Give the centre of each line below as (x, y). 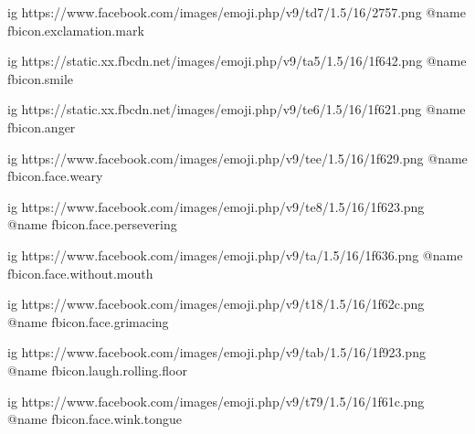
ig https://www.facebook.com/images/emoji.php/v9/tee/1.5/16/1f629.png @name (237, 158)
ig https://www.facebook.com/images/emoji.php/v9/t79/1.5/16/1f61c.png (216, 401)
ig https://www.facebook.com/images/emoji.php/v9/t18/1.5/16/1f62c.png (216, 304)
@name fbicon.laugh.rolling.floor (97, 370)
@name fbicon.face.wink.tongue (95, 419)
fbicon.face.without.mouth (80, 273)
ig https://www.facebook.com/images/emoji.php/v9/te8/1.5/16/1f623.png (216, 206)
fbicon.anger (42, 127)
